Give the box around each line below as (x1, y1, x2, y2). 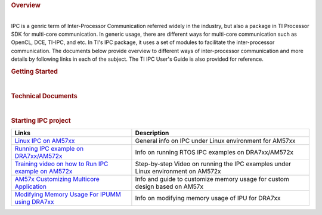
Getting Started (11, 67, 58, 76)
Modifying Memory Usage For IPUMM (14, 191, 122, 199)
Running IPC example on (14, 145, 83, 153)
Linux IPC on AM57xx (14, 137, 75, 145)
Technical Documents (11, 92, 78, 101)
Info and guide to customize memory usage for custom (135, 175, 289, 183)
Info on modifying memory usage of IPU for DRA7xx (135, 194, 281, 202)
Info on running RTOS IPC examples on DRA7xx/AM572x (135, 148, 294, 157)
